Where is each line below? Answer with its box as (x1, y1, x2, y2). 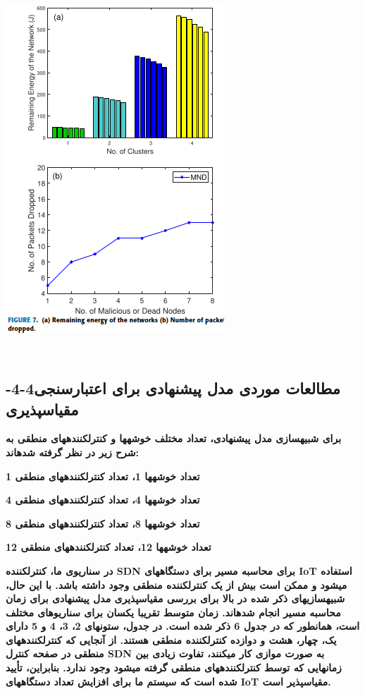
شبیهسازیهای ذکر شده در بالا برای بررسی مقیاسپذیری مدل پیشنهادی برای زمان (6, 591, 345, 606)
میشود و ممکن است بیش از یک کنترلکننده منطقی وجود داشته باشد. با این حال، (6, 577, 347, 592)
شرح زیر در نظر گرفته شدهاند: (6, 444, 140, 459)
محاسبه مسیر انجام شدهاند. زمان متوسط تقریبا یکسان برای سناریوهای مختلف (6, 604, 341, 619)
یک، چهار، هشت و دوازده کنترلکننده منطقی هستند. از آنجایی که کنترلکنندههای (6, 632, 337, 647)
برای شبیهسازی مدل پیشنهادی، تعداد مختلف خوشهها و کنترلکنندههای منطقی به (6, 431, 342, 446)
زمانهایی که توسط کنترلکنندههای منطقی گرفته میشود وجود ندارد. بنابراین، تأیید (6, 660, 342, 675)
